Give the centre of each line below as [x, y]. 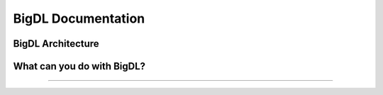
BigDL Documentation [79, 18]
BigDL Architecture [56, 44]
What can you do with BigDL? [79, 66]
